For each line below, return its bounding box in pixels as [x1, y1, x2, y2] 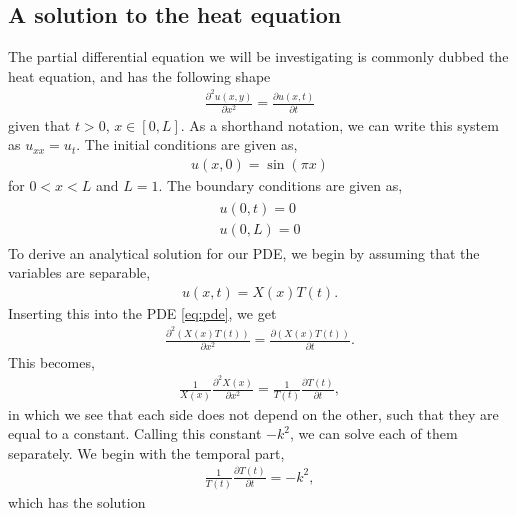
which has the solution [8, 492, 146, 513]
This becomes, [8, 351, 95, 372]
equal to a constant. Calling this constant [8, 423, 262, 444]
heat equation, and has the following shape [8, 65, 271, 86]
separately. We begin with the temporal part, [8, 442, 285, 463]
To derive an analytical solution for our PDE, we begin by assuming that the [8, 242, 480, 263]
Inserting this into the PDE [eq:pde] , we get [8, 302, 277, 323]
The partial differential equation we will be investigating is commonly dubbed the [8, 46, 509, 67]
